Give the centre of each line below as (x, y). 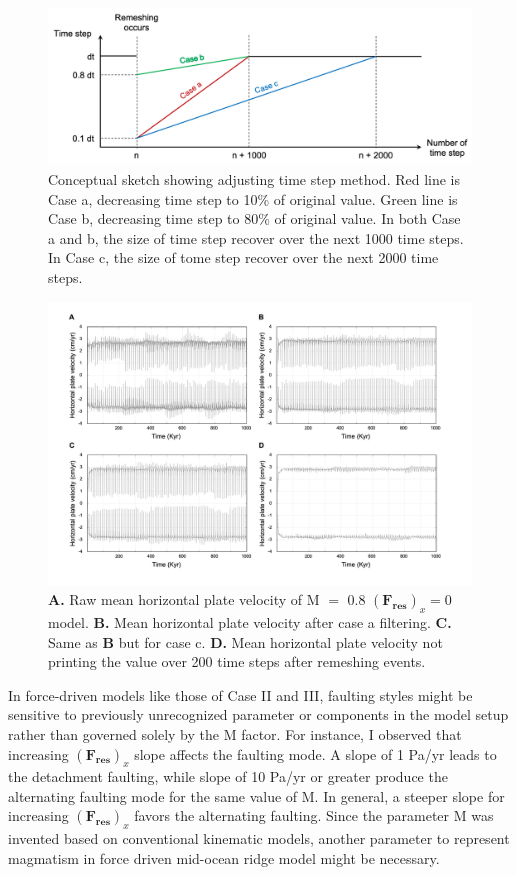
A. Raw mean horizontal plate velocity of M (184, 599)
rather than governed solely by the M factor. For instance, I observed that (235, 733)
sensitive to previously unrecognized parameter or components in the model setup (258, 714)
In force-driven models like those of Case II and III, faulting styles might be (240, 694)
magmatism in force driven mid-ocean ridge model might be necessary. (224, 857)
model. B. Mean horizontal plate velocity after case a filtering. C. (250, 621)
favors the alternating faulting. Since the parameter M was (314, 815)
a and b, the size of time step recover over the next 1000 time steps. (256, 237)
